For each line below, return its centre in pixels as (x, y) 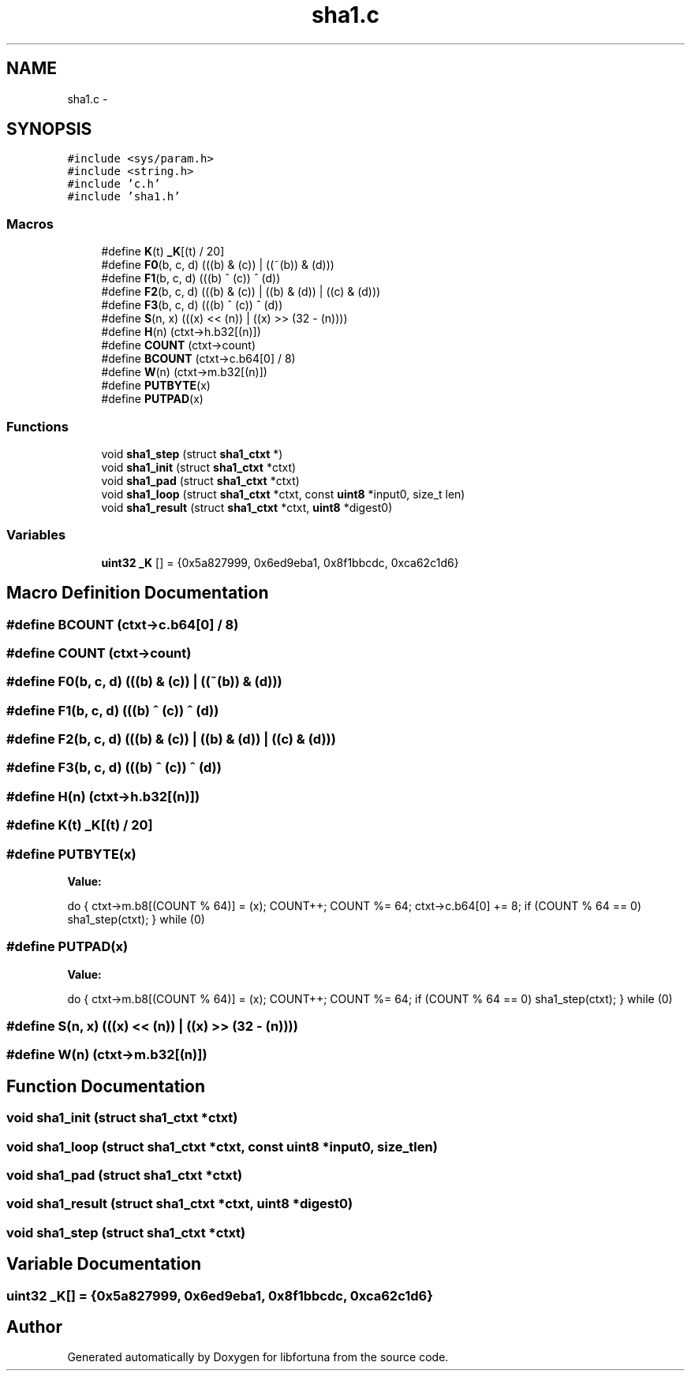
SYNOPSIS (49, 129)
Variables (36, 535)
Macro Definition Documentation (138, 593)
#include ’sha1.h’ (124, 197)
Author (34, 1327)
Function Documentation (106, 1086)
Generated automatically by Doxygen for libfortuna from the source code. (258, 1357)
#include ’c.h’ (114, 184)
